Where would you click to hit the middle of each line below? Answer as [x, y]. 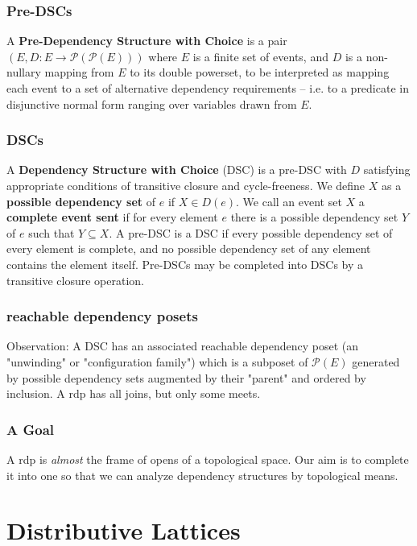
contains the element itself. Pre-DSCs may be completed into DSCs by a [185, 264]
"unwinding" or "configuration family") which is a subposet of [157, 361]
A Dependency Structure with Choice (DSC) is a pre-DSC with [177, 170]
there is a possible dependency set [314, 217]
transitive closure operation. [76, 280]
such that [52, 232]
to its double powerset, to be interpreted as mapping [260, 72]
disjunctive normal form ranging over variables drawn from [152, 103]
